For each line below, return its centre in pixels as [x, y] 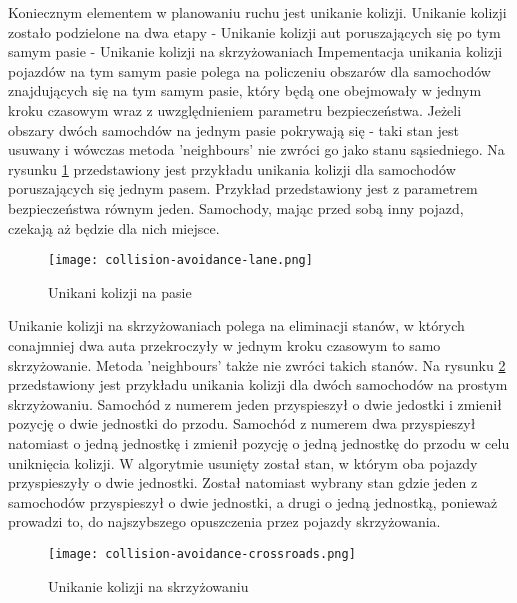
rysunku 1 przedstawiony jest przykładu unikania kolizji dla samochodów [232, 168]
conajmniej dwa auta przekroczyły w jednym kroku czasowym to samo [224, 344]
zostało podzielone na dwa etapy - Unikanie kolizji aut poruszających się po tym [254, 31]
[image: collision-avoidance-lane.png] [180, 260]
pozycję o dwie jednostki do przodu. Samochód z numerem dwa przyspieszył [242, 423]
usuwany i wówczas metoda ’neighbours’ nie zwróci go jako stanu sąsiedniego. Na [256, 149]
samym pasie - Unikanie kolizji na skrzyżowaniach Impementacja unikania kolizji [255, 51]
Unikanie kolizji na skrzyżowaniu [148, 585]
